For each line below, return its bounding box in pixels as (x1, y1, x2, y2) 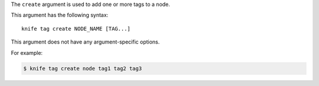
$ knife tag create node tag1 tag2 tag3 (23, 65, 142, 72)
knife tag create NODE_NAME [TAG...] (21, 25, 131, 32)
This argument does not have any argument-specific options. (11, 38, 160, 45)
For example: (11, 49, 43, 56)
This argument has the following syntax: (11, 12, 109, 19)
